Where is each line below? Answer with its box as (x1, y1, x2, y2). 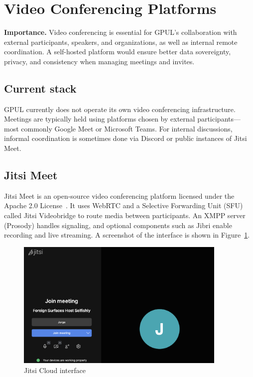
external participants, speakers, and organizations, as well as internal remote (4, 36, 238, 47)
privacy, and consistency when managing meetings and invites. (4, 56, 195, 66)
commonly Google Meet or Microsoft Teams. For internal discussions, (21, 123, 233, 133)
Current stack (4, 80, 77, 96)
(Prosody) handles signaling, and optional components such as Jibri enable (4, 220, 232, 230)
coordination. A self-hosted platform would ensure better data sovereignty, (4, 46, 231, 57)
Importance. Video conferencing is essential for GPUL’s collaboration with (4, 27, 237, 37)
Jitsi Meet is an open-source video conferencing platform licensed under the (4, 190, 235, 201)
